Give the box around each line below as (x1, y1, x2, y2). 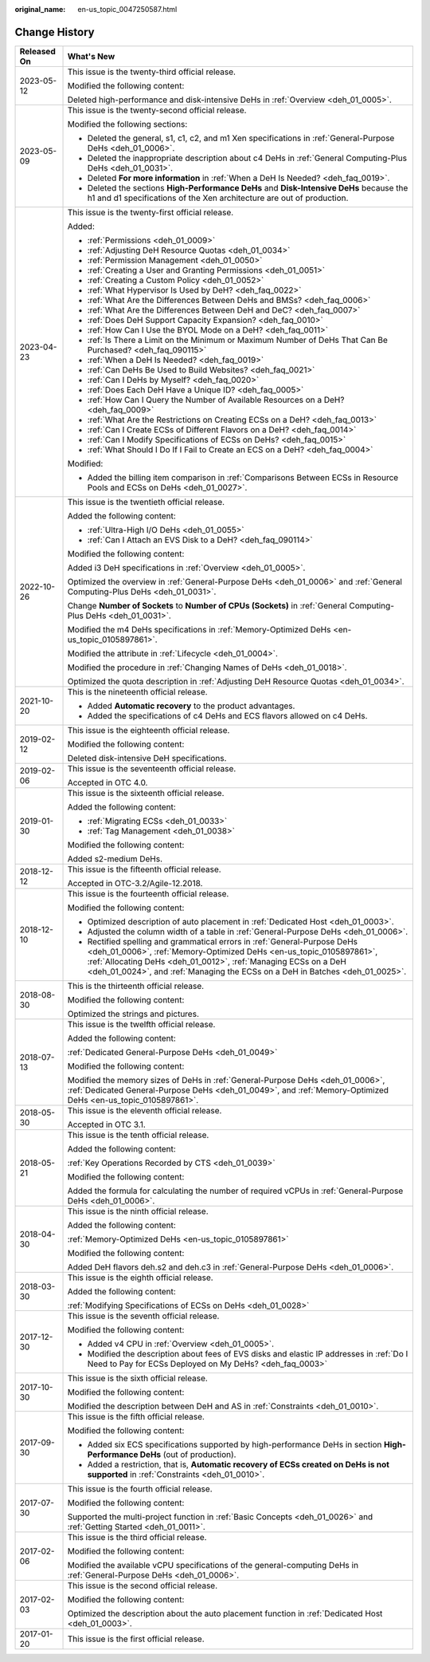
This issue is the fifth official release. (67, 1411, 205, 1422)
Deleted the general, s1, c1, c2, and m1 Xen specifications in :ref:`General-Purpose (87, 132, 395, 144)
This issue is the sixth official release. (67, 1373, 209, 1384)
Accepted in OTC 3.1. (67, 1119, 147, 1130)
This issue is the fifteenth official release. (67, 864, 222, 875)
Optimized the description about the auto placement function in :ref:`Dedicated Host (67, 1608, 383, 1619)
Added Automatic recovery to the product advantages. (87, 700, 295, 711)
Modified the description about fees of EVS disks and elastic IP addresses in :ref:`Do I (87, 1348, 408, 1359)
